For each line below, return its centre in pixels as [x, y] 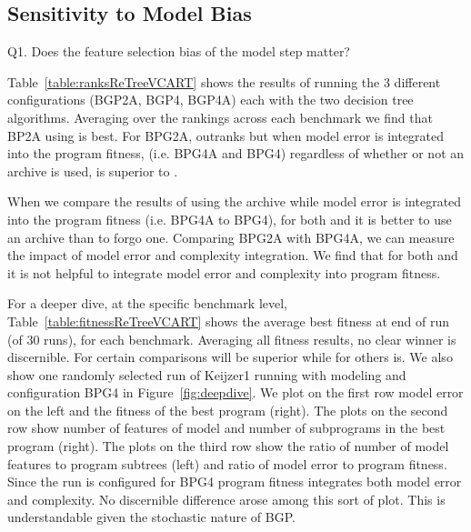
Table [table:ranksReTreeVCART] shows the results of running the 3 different [224, 81]
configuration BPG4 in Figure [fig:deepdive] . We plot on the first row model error [235, 392]
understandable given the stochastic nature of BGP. [151, 517]
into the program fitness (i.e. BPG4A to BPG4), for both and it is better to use [230, 219]
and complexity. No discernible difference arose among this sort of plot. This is [226, 499]
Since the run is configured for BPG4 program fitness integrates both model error [235, 482]
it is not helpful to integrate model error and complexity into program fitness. [224, 272]
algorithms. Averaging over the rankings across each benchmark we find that [220, 117]
